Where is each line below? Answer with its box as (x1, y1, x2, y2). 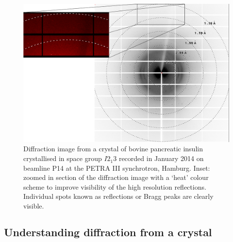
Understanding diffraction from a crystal (4, 225, 212, 240)
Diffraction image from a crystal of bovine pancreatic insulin (23, 144, 203, 154)
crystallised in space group (23, 153, 102, 163)
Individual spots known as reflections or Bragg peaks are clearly (23, 191, 214, 201)
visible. (23, 201, 44, 211)
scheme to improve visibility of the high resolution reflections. (23, 181, 206, 192)
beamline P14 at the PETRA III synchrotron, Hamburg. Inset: (23, 162, 210, 173)
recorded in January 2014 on (118, 153, 204, 163)
